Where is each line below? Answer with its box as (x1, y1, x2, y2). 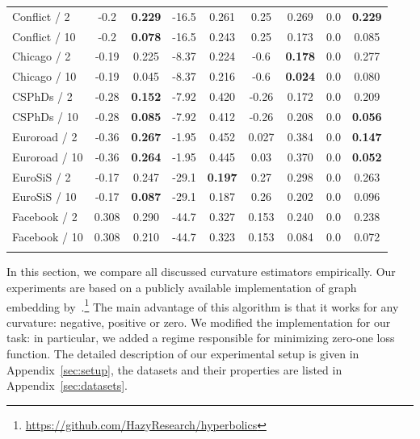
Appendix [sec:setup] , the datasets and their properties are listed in (6, 361, 342, 378)
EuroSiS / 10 (12, 188, 77, 205)
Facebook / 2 (12, 208, 78, 225)
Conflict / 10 (12, 27, 76, 44)
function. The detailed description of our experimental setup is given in (6, 345, 359, 362)
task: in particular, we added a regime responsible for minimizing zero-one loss (6, 329, 395, 346)
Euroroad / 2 (12, 128, 78, 144)
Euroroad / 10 (12, 148, 83, 165)
